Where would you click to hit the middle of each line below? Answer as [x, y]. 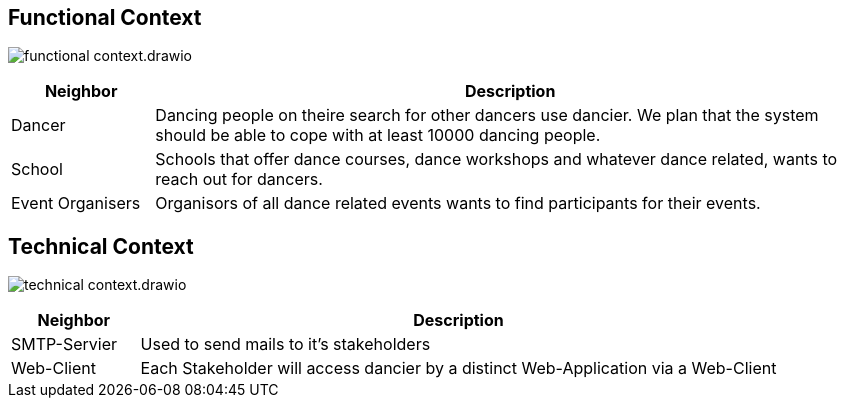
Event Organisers [76, 203]
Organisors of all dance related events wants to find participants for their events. [458, 203]
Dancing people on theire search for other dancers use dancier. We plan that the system [487, 115]
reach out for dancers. [239, 179]
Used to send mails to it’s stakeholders [285, 344]
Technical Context [101, 246]
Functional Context [105, 17]
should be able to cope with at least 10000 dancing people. [378, 135]
